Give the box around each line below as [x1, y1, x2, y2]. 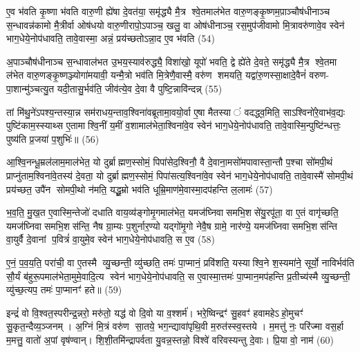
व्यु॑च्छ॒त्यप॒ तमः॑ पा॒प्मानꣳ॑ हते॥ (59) [6, 282, 122, 297]
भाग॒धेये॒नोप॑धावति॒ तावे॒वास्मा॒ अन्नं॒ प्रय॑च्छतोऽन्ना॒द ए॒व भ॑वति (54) [6, 31, 216, 46]
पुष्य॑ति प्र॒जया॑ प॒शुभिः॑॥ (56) [6, 131, 100, 146]
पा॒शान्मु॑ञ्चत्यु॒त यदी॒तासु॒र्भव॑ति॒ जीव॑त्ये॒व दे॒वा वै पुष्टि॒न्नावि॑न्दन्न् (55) [6, 81, 222, 95]
